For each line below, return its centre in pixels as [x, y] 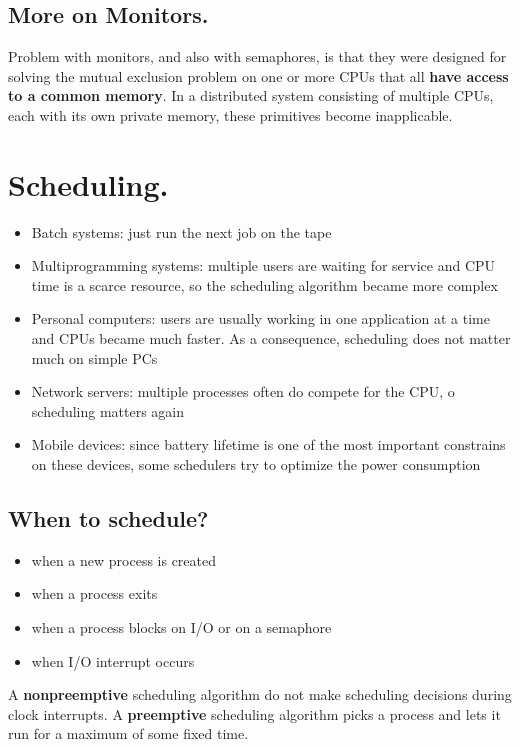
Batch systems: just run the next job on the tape [181, 231]
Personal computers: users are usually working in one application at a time [260, 318]
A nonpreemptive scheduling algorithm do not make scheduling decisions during [260, 694]
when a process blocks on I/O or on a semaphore [181, 627]
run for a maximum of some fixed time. [128, 733]
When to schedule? [108, 518]
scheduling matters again [108, 410]
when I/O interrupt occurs [113, 660]
